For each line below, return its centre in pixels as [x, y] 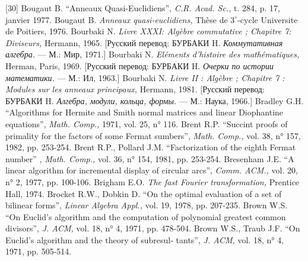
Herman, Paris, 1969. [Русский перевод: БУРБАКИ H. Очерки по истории [139, 65]
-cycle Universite [268, 19]
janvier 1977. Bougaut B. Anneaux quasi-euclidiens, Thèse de [117, 19]
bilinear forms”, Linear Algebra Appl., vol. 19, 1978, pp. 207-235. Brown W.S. [147, 205]
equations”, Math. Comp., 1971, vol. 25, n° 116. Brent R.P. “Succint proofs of [147, 123]
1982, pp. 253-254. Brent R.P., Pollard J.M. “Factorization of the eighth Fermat [151, 147]
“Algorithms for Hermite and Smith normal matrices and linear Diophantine [145, 112]
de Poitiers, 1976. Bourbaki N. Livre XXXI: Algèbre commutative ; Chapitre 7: [148, 31]
